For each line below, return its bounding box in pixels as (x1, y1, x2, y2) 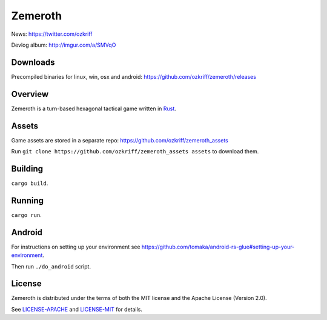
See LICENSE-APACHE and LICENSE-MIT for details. (11, 305, 142, 313)
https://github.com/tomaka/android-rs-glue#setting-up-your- (141, 243, 295, 250)
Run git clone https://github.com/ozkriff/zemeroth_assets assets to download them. (11, 148, 259, 155)
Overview (11, 88, 49, 99)
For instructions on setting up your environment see (11, 243, 140, 250)
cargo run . (11, 211, 42, 218)
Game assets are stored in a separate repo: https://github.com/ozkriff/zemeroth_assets (11, 136, 228, 144)
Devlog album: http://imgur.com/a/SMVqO (11, 41, 116, 48)
